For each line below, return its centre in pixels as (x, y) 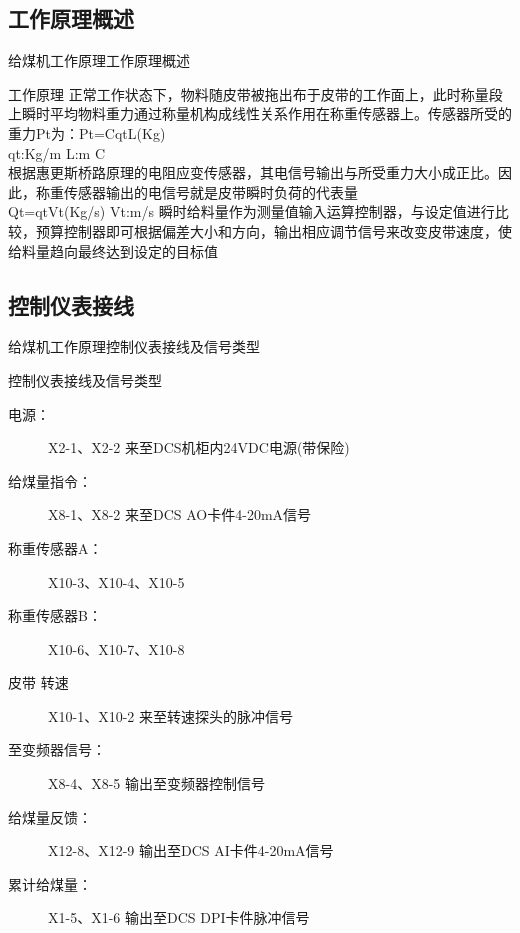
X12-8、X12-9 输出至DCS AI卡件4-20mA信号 (191, 850)
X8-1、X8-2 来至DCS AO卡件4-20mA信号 (180, 514)
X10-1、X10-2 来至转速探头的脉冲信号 (170, 715)
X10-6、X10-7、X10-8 (116, 648)
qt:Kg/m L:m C (57, 152)
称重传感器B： (55, 615)
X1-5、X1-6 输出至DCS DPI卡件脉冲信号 (179, 917)
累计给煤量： (50, 883)
